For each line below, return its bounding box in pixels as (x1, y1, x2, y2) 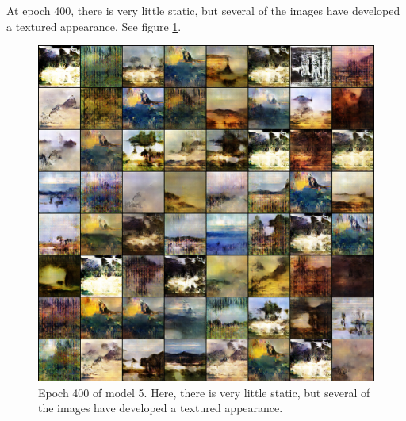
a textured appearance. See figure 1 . (6, 17, 182, 34)
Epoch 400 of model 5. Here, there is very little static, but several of (38, 384, 370, 400)
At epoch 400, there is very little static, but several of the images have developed (6, 2, 400, 18)
